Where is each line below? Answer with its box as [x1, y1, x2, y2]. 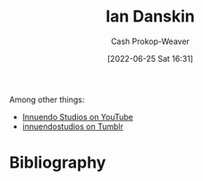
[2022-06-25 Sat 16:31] [106, 53, 194, 64]
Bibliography [9, 152, 106, 173]
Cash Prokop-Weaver [110, 36, 190, 47]
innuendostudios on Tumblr [21, 121, 123, 132]
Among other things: [9, 94, 85, 105]
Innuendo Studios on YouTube [21, 111, 134, 122]
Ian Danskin [106, 6, 195, 27]
